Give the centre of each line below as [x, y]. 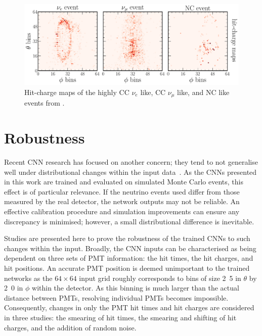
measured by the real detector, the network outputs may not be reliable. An [122, 201]
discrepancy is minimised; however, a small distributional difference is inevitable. [129, 221]
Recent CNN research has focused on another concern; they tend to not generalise [131, 162]
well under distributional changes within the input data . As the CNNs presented [130, 172]
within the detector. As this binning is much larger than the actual [136, 288]
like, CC [153, 92]
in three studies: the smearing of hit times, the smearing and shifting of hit [120, 317]
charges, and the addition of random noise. [70, 327]
